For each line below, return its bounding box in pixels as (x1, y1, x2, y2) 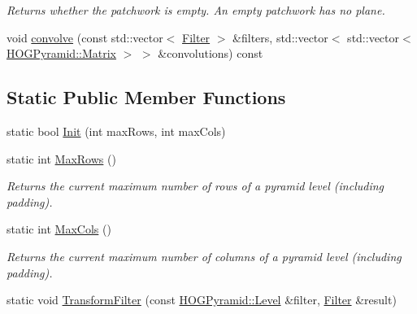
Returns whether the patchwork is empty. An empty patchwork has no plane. (7, 2, 385, 18)
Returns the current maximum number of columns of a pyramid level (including (7, 247, 402, 264)
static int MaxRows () (7, 150, 116, 167)
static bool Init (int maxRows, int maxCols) (7, 122, 226, 139)
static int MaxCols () (7, 220, 111, 238)
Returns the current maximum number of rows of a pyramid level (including (7, 177, 384, 194)
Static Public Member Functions (7, 85, 286, 110)
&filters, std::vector (232, 28, 328, 46)
